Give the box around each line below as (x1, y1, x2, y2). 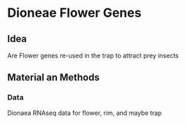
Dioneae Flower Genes (7, 5, 142, 21)
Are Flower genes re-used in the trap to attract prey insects (7, 51, 179, 60)
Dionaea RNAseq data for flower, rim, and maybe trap (7, 109, 162, 117)
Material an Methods (7, 71, 100, 83)
